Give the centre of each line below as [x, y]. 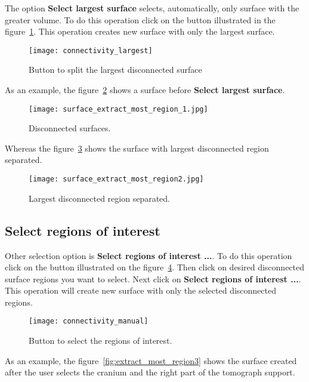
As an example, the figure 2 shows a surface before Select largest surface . [145, 90]
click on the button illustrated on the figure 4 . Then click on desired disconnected [155, 267]
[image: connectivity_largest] [91, 50]
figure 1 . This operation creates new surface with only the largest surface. [140, 31]
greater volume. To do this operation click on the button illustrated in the [140, 19]
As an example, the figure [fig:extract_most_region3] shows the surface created [151, 360]
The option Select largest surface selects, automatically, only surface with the [152, 8]
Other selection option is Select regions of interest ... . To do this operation [149, 255]
